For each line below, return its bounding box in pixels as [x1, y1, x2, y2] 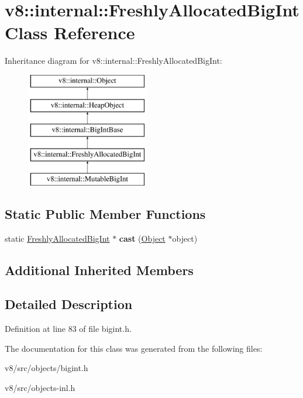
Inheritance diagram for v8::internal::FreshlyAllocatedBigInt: [5, 54, 222, 67]
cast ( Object [119, 232, 166, 244]
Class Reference [5, 20, 135, 44]
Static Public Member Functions [5, 204, 206, 222]
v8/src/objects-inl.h [5, 382, 75, 394]
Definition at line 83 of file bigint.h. [5, 322, 132, 335]
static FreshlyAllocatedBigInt [5, 232, 110, 244]
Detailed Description [5, 295, 133, 313]
